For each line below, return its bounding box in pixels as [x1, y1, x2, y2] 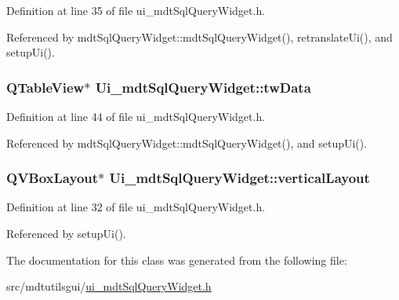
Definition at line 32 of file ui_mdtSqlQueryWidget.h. [6, 199, 266, 215]
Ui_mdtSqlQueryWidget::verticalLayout [109, 168, 370, 188]
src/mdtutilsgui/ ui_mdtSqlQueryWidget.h [6, 278, 212, 295]
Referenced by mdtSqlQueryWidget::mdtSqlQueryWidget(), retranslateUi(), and [6, 28, 393, 45]
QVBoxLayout [6, 168, 99, 188]
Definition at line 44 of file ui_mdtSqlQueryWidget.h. [6, 108, 266, 124]
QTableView [6, 77, 85, 97]
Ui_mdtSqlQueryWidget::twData [95, 77, 311, 97]
